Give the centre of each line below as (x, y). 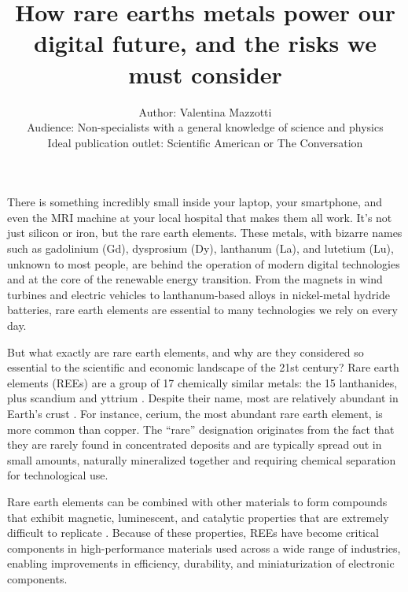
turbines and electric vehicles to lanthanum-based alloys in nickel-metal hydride (198, 294)
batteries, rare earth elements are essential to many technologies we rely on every (202, 310)
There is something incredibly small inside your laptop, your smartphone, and (195, 202)
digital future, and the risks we (205, 43)
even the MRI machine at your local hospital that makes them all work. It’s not (200, 217)
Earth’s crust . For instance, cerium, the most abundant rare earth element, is (195, 413)
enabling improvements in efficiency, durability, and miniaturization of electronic (201, 563)
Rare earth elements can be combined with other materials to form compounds (197, 501)
